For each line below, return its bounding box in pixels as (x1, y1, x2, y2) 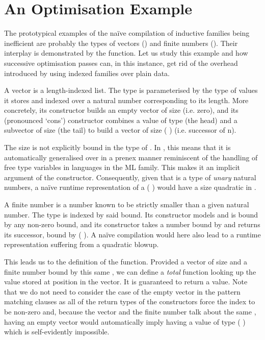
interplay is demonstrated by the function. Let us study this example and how (4, 47, 248, 58)
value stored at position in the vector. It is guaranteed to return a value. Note (4, 276, 248, 287)
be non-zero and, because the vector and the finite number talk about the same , (4, 306, 256, 317)
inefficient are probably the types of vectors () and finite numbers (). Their (4, 37, 238, 48)
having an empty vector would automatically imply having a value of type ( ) (4, 316, 246, 327)
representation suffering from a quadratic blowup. (4, 239, 159, 250)
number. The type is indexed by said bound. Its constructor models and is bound (4, 209, 258, 220)
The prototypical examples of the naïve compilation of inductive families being (4, 28, 250, 38)
